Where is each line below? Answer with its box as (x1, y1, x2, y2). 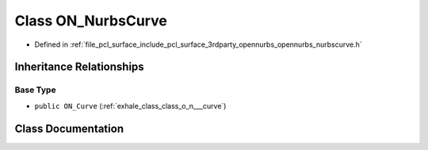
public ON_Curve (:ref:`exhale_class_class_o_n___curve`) (34, 101, 227, 110)
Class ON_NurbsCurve (14, 12, 168, 29)
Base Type (14, 84, 56, 95)
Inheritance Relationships (14, 60, 144, 74)
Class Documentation (14, 121, 124, 135)
